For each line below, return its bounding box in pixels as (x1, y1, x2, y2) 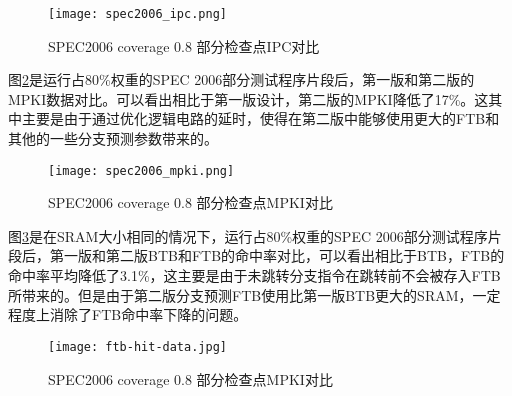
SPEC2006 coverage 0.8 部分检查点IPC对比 (48, 35, 320, 56)
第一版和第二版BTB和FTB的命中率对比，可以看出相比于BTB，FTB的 (49, 245, 505, 266)
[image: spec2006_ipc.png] (48, 7, 227, 21)
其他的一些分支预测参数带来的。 (8, 128, 218, 149)
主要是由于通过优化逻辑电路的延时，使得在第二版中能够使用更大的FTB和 (21, 108, 500, 129)
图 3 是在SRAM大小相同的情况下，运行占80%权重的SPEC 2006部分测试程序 (8, 225, 488, 246)
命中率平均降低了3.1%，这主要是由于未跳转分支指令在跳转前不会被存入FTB (8, 265, 501, 286)
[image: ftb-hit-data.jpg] (48, 339, 227, 354)
